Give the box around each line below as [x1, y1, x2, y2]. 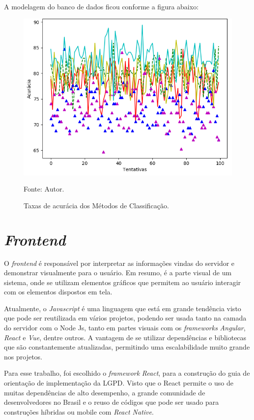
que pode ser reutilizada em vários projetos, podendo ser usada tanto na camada [4, 313, 247, 323]
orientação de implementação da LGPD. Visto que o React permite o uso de [4, 378, 233, 388]
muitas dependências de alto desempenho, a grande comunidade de [4, 387, 205, 397]
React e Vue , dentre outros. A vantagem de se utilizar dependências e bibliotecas [4, 332, 247, 342]
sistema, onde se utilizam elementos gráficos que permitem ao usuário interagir [4, 277, 241, 287]
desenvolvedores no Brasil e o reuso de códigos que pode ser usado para [4, 397, 219, 407]
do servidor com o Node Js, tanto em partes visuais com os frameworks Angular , [4, 323, 246, 333]
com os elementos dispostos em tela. [4, 287, 113, 297]
